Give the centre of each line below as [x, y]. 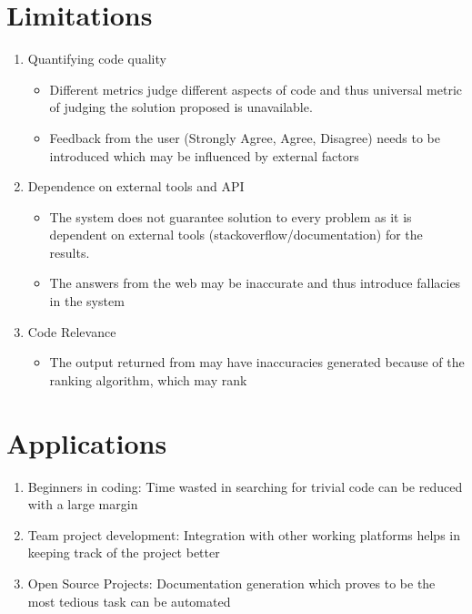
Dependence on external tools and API [136, 186]
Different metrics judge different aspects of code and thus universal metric [256, 89]
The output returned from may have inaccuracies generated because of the [257, 362]
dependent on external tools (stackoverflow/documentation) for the [236, 235]
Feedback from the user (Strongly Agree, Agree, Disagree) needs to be [245, 137]
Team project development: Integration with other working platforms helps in [244, 534]
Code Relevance [72, 331]
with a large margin [83, 504]
